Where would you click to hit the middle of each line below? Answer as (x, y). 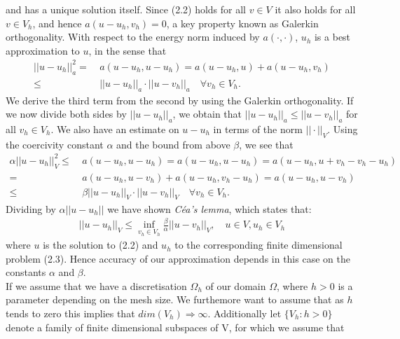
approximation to (43, 50)
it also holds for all (315, 9)
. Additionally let (244, 313)
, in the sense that (127, 50)
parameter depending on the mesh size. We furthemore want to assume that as (175, 299)
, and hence (57, 23)
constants (26, 272)
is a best (332, 37)
